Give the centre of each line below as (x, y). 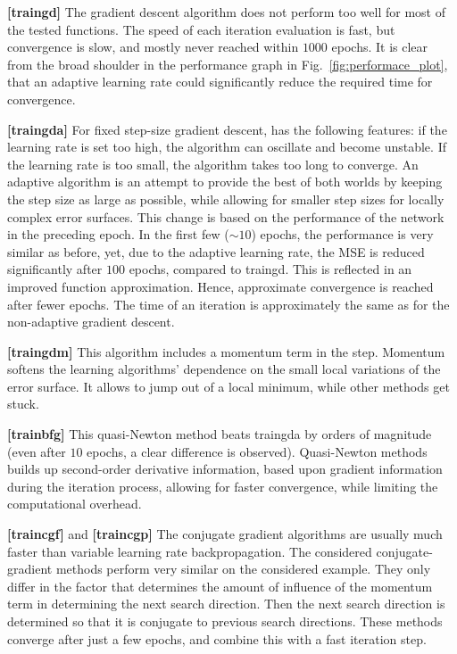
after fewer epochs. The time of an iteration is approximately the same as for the (228, 304)
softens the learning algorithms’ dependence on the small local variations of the (224, 369)
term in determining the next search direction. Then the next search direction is (226, 604)
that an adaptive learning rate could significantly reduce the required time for (220, 82)
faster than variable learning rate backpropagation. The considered (190, 551)
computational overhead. (75, 504)
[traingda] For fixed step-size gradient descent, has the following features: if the (227, 129)
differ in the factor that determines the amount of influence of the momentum (220, 586)
